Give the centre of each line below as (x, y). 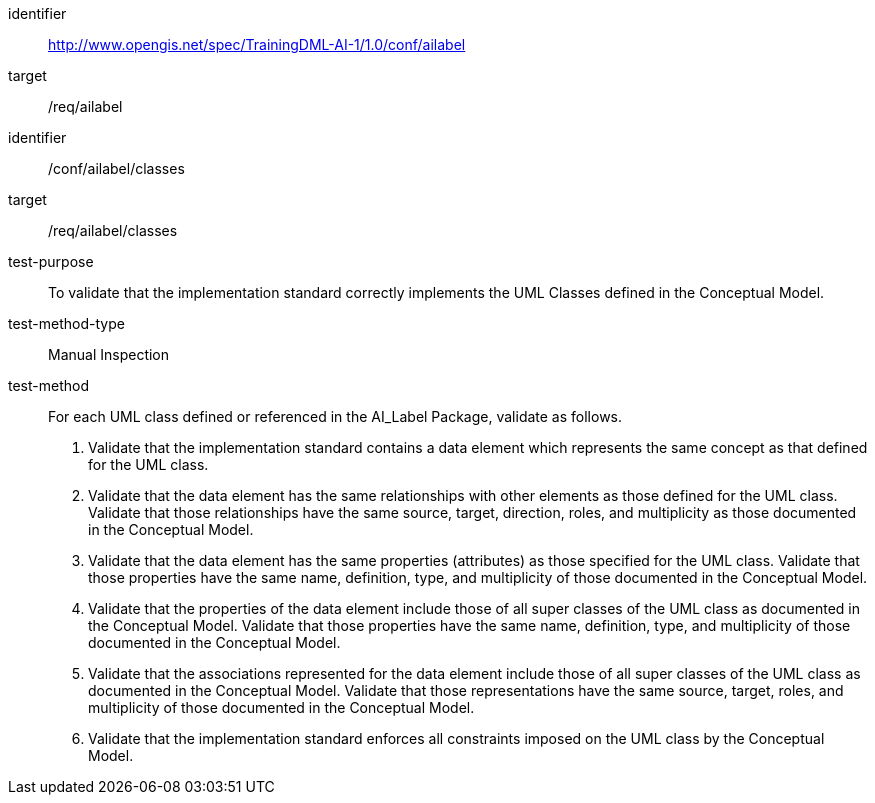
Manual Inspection (109, 354)
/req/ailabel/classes (113, 230)
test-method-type (66, 323)
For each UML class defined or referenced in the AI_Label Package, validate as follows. (335, 416)
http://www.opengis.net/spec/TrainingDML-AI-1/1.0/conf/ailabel (257, 44)
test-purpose (51, 261)
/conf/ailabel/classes (116, 168)
